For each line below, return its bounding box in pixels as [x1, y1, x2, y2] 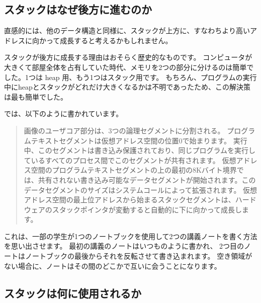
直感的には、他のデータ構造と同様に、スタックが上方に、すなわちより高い [4, 25, 250, 36]
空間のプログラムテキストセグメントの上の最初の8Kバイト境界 [31, 165, 237, 175]
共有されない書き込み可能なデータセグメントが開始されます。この [38, 174, 256, 185]
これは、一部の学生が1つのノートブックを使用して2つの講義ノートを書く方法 [4, 231, 257, 241]
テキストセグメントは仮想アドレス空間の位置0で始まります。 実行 [31, 135, 247, 145]
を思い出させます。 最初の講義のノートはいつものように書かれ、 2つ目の [4, 241, 244, 251]
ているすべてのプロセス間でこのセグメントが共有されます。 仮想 [24, 155, 236, 165]
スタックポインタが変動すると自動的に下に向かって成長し [52, 204, 242, 214]
